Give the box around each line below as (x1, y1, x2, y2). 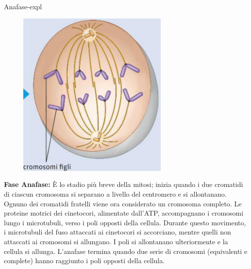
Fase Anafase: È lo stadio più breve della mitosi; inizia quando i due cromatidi (4, 179, 243, 189)
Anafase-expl (4, 1, 42, 11)
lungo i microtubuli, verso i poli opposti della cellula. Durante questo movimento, (4, 217, 246, 227)
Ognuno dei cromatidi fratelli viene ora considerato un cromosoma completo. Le (4, 198, 242, 208)
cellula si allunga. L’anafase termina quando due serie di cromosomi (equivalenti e (4, 246, 248, 256)
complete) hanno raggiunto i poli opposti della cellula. (4, 255, 165, 266)
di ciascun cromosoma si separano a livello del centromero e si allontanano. (4, 189, 227, 199)
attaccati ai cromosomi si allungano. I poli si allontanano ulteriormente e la (4, 236, 228, 247)
